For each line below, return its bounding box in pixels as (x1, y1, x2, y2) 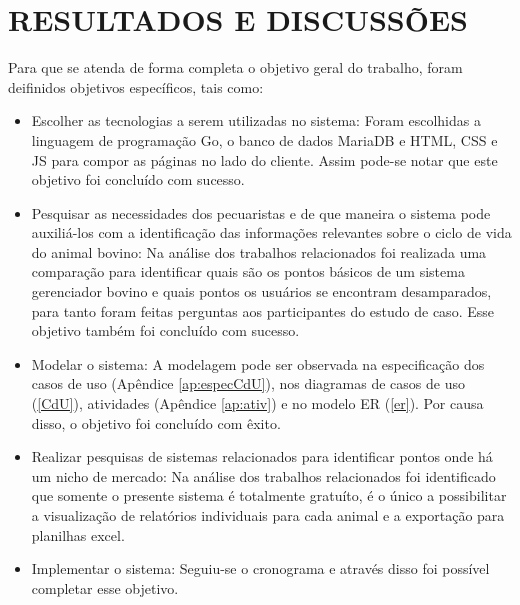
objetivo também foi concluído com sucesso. (31, 320, 300, 341)
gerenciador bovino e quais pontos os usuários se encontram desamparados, (31, 281, 492, 302)
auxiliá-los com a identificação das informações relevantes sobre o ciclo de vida (31, 222, 512, 243)
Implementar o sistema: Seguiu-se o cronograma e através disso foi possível (31, 558, 490, 579)
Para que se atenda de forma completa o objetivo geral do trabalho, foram (8, 57, 463, 78)
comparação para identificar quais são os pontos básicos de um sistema (31, 261, 465, 282)
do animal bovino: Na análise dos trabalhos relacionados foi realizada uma (31, 241, 487, 262)
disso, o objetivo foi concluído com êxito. (31, 412, 281, 433)
